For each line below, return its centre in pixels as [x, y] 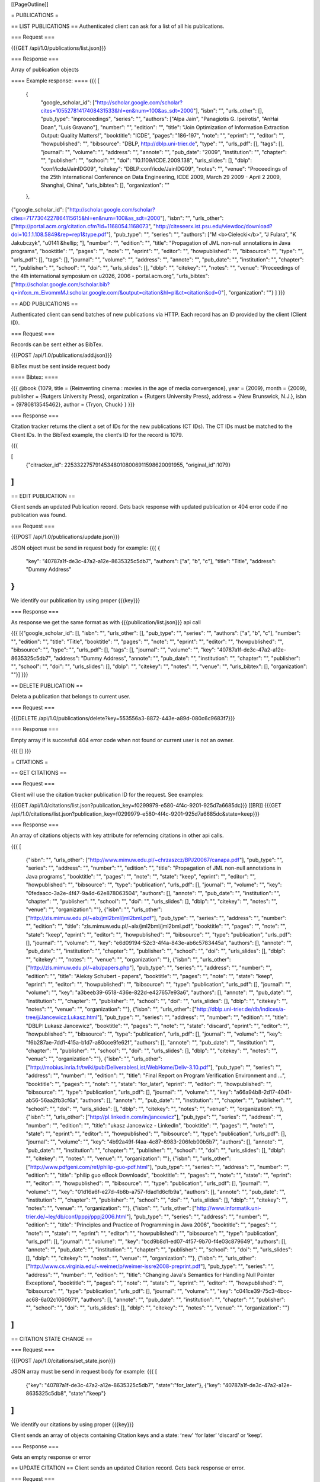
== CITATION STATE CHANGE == [52, 1339]
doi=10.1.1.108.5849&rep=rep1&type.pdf [59, 235]
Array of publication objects [45, 70]
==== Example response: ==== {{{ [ [55, 81]
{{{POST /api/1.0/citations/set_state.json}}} [63, 1360]
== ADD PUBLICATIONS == [44, 304]
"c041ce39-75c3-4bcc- [263, 1291]
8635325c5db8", [47, 1394]
